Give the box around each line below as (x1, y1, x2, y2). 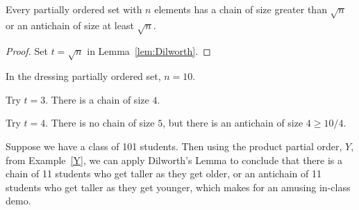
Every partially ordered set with (6, 2, 142, 16)
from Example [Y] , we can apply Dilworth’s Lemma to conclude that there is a (6, 152, 343, 167)
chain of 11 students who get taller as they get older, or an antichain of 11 (6, 166, 322, 181)
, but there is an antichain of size (162, 115, 303, 130)
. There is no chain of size (45, 115, 155, 130)
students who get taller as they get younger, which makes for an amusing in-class (6, 179, 351, 194)
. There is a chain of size (45, 92, 149, 106)
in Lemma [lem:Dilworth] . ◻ (87, 43, 211, 58)
